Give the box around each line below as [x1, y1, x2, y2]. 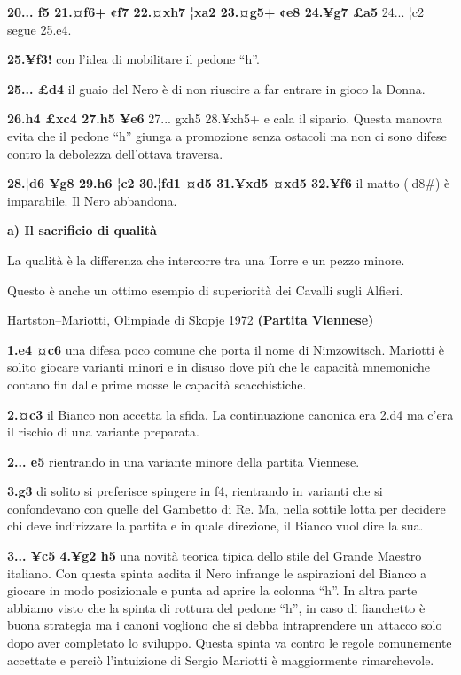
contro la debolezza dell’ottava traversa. [7, 144, 223, 162]
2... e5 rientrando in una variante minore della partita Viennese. [7, 451, 360, 470]
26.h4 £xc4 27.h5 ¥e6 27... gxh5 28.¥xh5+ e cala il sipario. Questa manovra [7, 109, 443, 128]
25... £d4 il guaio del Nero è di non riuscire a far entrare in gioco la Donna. [7, 79, 426, 98]
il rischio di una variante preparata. [7, 422, 199, 441]
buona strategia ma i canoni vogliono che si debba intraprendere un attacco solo [7, 616, 442, 634]
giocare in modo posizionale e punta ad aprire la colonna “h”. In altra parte [7, 581, 418, 600]
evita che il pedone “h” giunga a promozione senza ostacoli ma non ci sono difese [7, 126, 447, 145]
